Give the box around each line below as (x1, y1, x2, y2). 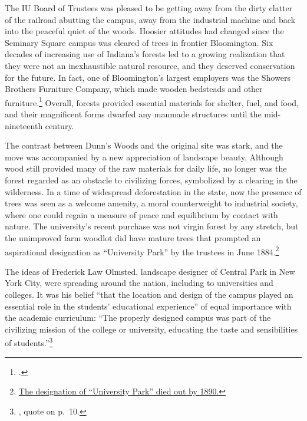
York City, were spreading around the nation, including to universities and (5, 277, 273, 289)
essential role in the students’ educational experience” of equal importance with (5, 300, 292, 312)
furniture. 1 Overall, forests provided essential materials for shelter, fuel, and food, (5, 94, 299, 108)
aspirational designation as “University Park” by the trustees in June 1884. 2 (5, 244, 279, 258)
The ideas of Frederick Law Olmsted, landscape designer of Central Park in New (5, 265, 295, 277)
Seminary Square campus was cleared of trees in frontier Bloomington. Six (5, 36, 273, 48)
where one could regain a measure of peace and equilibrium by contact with (5, 208, 278, 221)
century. (45, 119, 74, 131)
